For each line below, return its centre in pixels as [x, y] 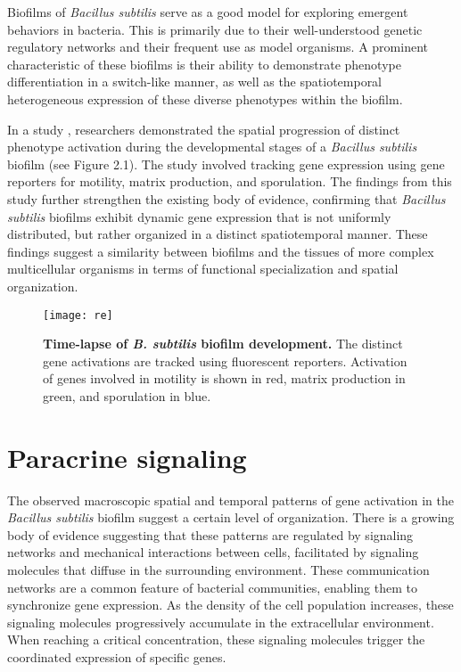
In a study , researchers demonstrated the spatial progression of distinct [204, 129]
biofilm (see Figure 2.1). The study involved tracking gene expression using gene [226, 164]
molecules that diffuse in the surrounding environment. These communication [218, 570]
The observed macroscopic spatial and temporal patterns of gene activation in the [230, 500]
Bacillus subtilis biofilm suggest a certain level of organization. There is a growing [231, 517]
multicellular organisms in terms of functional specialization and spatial [203, 269]
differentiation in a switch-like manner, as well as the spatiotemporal [195, 82]
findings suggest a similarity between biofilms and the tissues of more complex [221, 251]
